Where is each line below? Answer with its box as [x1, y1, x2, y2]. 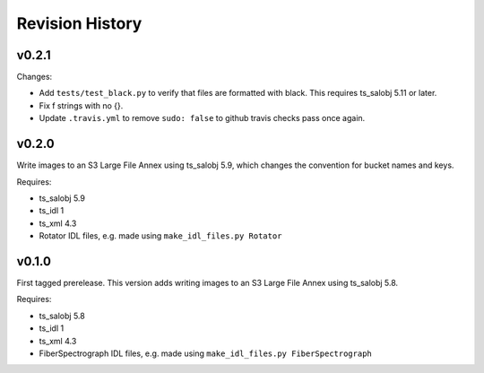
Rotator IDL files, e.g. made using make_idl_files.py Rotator [39, 230, 282, 241]
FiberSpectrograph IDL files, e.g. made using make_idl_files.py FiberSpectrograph [39, 348, 372, 359]
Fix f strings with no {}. [39, 100, 124, 111]
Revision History [16, 13, 143, 33]
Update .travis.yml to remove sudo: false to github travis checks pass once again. [39, 113, 366, 124]
